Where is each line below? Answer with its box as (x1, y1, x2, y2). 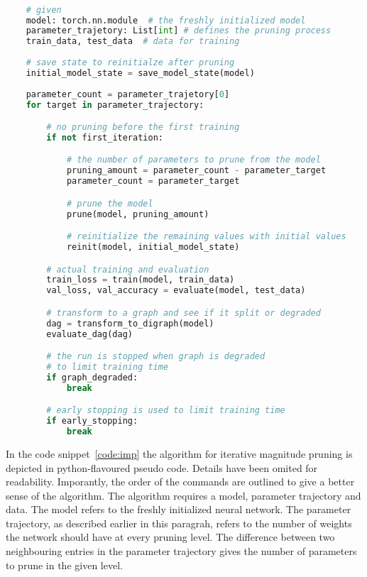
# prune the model (66, 198, 153, 209)
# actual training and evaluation (46, 264, 209, 275)
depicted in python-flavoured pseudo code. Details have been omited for (6, 460, 318, 475)
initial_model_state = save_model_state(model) (26, 67, 255, 78)
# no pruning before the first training (46, 122, 240, 133)
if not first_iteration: (46, 132, 163, 143)
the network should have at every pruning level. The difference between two (6, 529, 335, 544)
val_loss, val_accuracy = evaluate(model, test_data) (46, 285, 306, 296)
